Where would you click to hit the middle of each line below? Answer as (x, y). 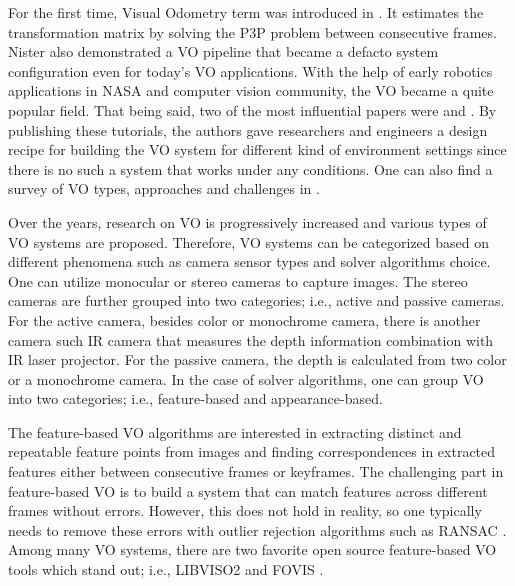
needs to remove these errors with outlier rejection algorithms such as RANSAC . (257, 529)
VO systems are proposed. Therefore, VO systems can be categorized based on (249, 241)
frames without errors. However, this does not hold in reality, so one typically (245, 510)
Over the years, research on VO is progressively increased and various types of (247, 221)
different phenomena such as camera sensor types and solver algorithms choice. (249, 261)
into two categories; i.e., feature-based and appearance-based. (195, 398)
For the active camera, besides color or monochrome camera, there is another (244, 319)
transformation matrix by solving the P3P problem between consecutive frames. (252, 31)
